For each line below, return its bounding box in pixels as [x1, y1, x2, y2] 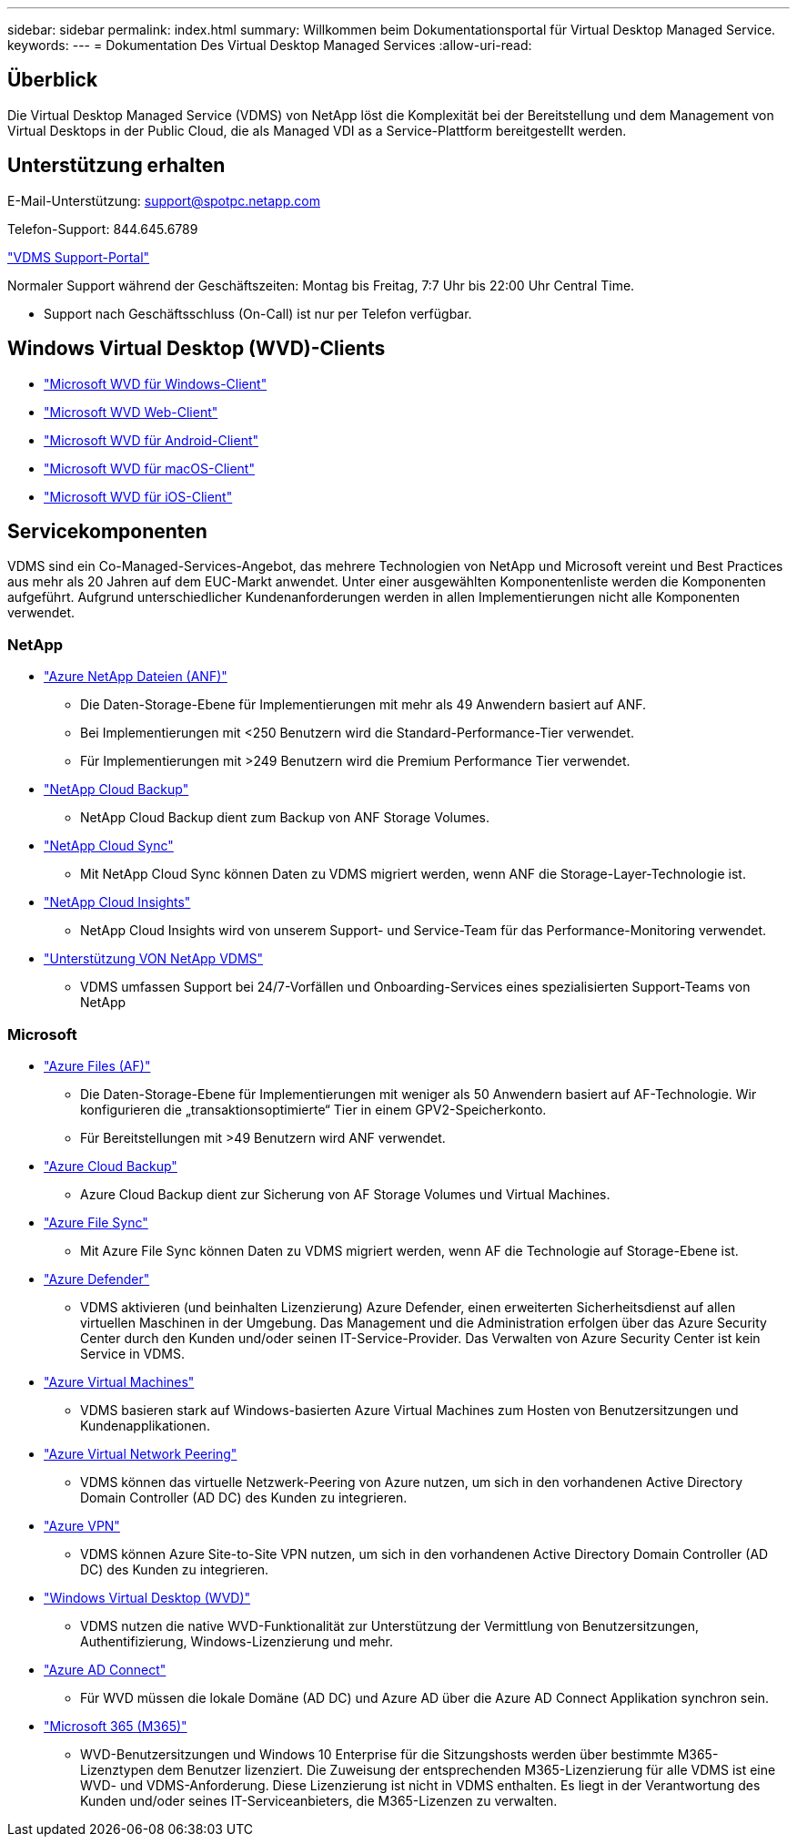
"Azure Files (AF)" [44, 1057, 151, 1074]
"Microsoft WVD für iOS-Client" [44, 488, 233, 504]
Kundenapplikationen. [80, 1417, 210, 1433]
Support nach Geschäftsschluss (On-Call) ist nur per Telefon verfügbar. [44, 305, 472, 321]
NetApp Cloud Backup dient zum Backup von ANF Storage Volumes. [80, 810, 490, 826]
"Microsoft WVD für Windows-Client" [44, 375, 267, 392]
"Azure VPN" [44, 1517, 120, 1533]
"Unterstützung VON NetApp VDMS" [44, 951, 264, 967]
